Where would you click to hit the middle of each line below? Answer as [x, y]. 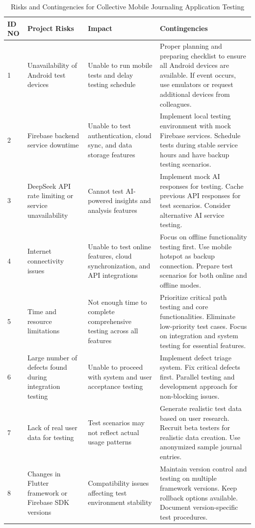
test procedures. [184, 516]
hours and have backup [195, 154]
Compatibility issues [118, 483]
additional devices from [195, 94]
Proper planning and [191, 46]
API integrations [113, 275]
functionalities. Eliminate [198, 316]
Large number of [52, 357]
